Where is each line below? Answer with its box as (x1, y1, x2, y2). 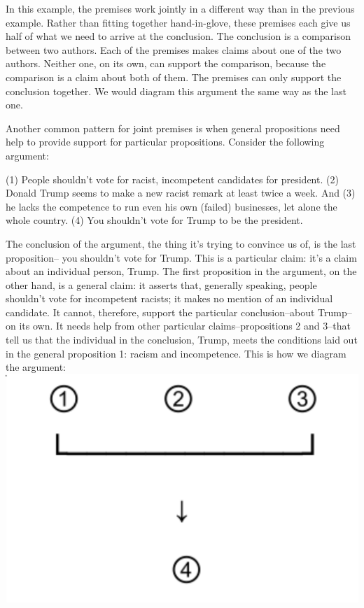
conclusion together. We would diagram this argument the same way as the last (6, 83, 346, 98)
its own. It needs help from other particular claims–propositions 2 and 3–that (19, 318, 351, 333)
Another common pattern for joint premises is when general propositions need (6, 120, 340, 135)
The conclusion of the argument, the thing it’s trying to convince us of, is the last (6, 236, 356, 250)
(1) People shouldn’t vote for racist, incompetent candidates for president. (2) (6, 171, 339, 186)
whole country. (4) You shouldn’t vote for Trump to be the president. (6, 213, 303, 227)
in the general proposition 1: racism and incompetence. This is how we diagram (6, 346, 346, 360)
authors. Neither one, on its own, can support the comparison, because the (6, 56, 326, 71)
